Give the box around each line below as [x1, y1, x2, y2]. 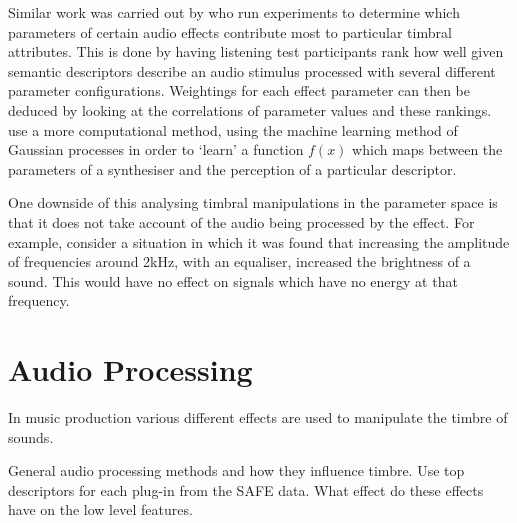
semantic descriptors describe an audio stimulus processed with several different [8, 60, 496, 81]
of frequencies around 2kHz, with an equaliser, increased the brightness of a [8, 251, 471, 272]
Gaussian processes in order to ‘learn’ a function [8, 139, 304, 160]
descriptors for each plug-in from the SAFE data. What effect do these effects [8, 479, 484, 500]
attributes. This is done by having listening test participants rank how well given [8, 41, 504, 62]
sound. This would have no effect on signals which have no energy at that [8, 270, 458, 291]
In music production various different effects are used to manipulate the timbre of [8, 407, 508, 428]
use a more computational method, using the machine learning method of [8, 119, 458, 140]
